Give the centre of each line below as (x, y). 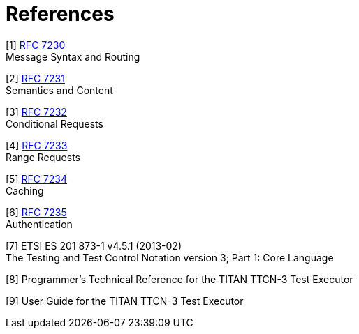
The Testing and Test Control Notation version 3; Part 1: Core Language (170, 257)
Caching (25, 190)
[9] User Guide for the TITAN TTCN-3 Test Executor (125, 301)
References (60, 14)
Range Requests (43, 157)
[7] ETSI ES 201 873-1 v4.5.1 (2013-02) (94, 245)
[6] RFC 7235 (36, 212)
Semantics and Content (59, 90)
